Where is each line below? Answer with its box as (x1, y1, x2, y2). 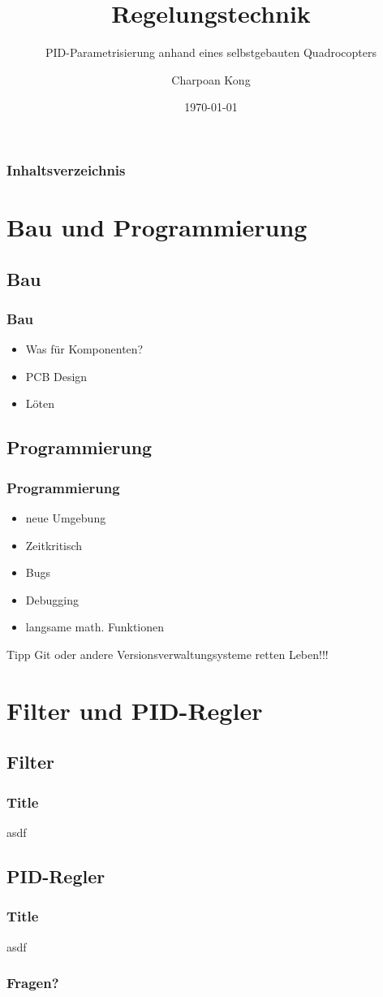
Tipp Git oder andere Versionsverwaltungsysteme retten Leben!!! (6, 645, 329, 662)
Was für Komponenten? (25, 340, 144, 358)
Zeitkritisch (25, 536, 83, 553)
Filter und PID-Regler (6, 693, 263, 726)
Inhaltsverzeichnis (6, 159, 126, 180)
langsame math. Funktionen (25, 618, 165, 635)
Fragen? (6, 973, 59, 993)
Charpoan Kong (171, 71, 251, 88)
